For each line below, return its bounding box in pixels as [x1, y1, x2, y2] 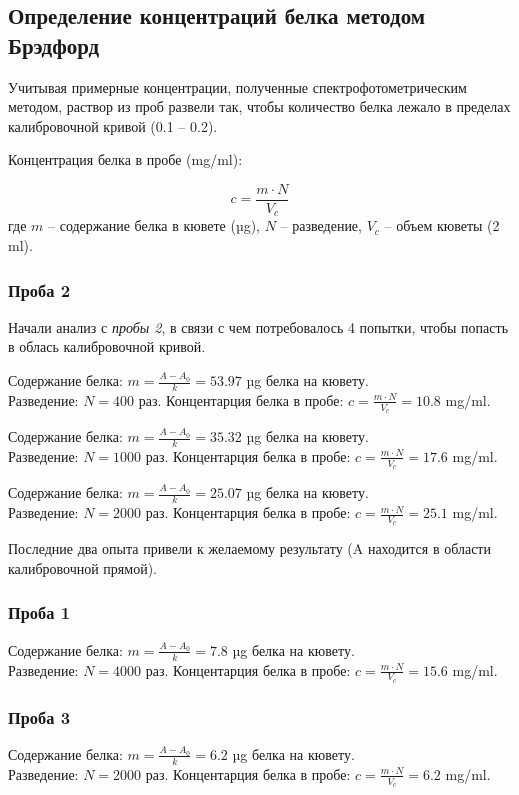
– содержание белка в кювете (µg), [48, 215, 261, 236]
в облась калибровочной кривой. [8, 336, 206, 357]
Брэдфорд [8, 29, 100, 60]
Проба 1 [8, 600, 71, 625]
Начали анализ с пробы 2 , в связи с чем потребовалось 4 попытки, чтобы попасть [8, 316, 509, 337]
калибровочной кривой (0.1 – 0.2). [8, 115, 218, 136]
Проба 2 [8, 277, 71, 302]
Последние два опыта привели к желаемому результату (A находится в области [8, 538, 491, 559]
